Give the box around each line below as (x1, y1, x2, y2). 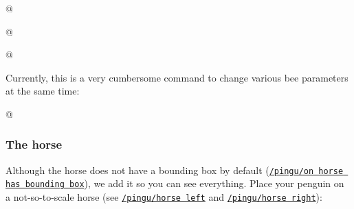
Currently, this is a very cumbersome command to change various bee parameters (5, 70, 349, 84)
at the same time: (5, 84, 80, 98)
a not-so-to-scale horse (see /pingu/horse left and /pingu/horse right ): (5, 190, 322, 204)
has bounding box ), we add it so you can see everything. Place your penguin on (5, 176, 344, 190)
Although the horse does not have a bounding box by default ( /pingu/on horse (5, 162, 344, 177)
